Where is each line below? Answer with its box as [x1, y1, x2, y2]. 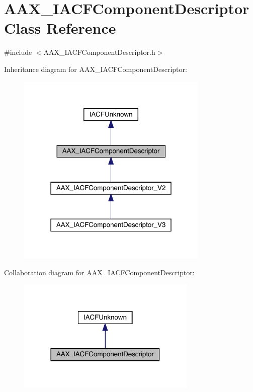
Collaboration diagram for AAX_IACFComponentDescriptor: [4, 267, 195, 277]
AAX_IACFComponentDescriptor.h [43, 47, 155, 57]
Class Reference [4, 18, 116, 38]
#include [4, 47, 32, 57]
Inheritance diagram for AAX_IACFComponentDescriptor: [4, 63, 187, 74]
